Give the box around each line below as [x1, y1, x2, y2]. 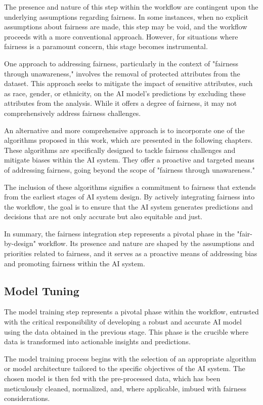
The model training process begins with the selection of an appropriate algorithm [4, 353, 256, 363]
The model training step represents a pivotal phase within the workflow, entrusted [4, 306, 259, 317]
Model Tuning [4, 282, 79, 298]
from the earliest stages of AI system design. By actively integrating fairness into [4, 191, 255, 202]
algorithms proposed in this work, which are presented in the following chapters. [4, 135, 253, 145]
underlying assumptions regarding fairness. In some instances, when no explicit [4, 11, 249, 22]
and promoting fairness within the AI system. [4, 258, 145, 268]
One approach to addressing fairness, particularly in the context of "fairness [4, 58, 238, 68]
